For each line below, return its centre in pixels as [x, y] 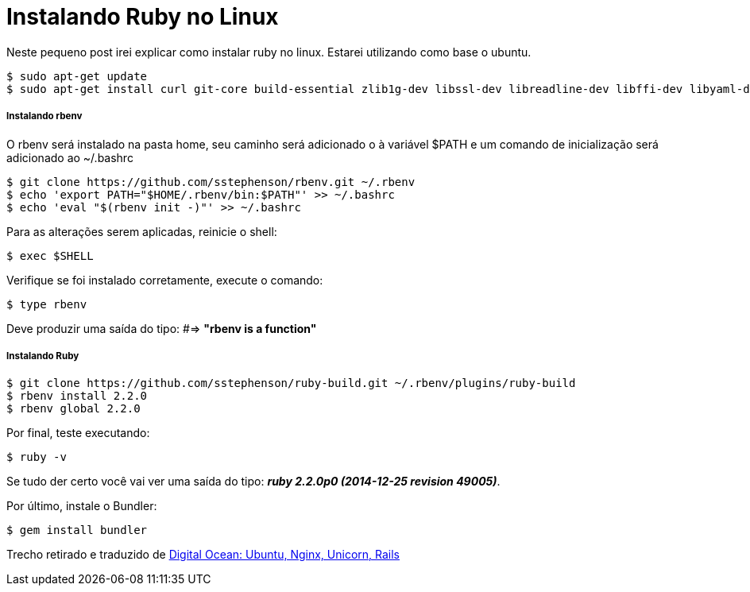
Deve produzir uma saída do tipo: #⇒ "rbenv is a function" [162, 328]
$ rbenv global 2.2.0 [73, 409]
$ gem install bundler [77, 530]
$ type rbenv [47, 304]
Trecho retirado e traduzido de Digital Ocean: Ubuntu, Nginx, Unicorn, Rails [203, 555]
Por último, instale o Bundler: [82, 506]
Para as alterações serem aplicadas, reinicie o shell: [142, 231]
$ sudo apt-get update [77, 76]
